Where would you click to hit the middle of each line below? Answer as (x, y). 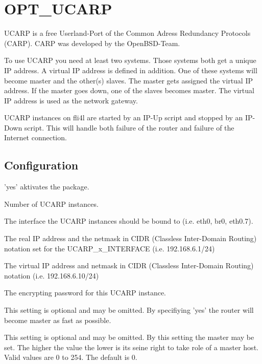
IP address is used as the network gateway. (71, 100)
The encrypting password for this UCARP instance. (85, 293)
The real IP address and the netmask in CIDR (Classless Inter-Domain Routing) (130, 238)
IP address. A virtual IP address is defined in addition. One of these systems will (131, 70)
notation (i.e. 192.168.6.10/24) (52, 275)
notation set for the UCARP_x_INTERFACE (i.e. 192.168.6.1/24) (110, 248)
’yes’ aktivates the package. (47, 187)
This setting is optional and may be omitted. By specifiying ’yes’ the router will (129, 310)
